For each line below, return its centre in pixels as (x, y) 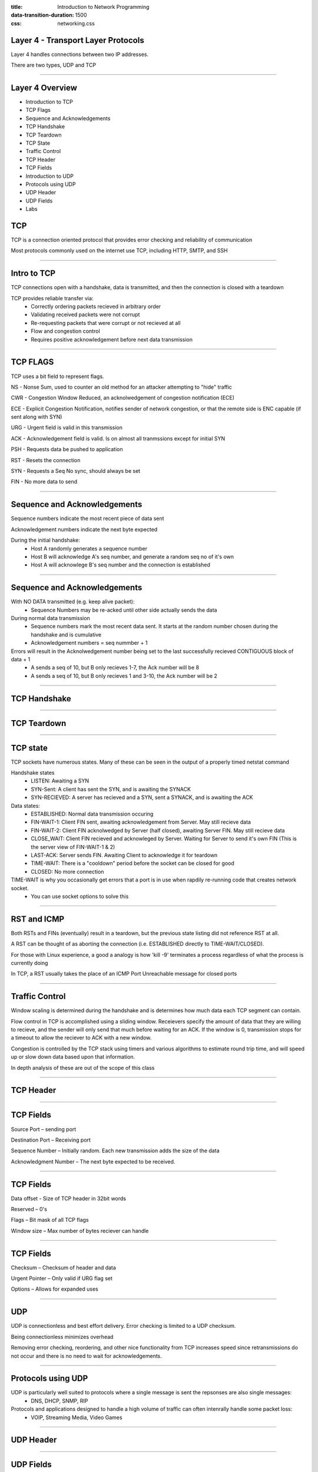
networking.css (76, 23)
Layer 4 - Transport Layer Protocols (77, 40)
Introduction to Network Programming (103, 7)
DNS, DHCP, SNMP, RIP (59, 1401)
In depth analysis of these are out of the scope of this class (83, 1067)
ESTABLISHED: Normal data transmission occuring (92, 814)
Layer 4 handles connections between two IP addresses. (80, 54)
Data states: (26, 805)
